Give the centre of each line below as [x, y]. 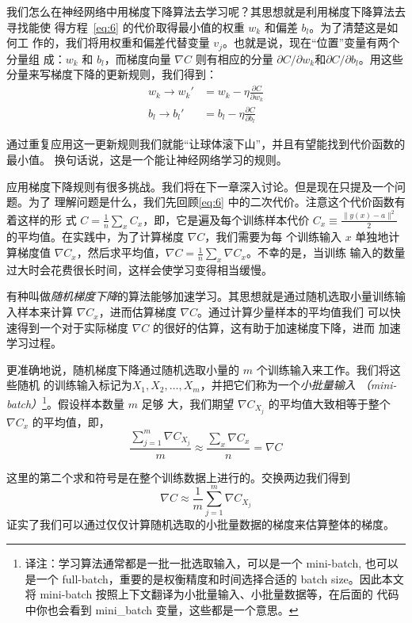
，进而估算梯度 [137, 312]
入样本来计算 [40, 312]
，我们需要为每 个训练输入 [273, 237]
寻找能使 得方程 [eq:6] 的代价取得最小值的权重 [126, 27]
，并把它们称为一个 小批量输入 [278, 385]
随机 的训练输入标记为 [74, 385]
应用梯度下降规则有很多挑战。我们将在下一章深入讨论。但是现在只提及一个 [200, 186]
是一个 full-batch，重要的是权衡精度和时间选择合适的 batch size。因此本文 [214, 578]
